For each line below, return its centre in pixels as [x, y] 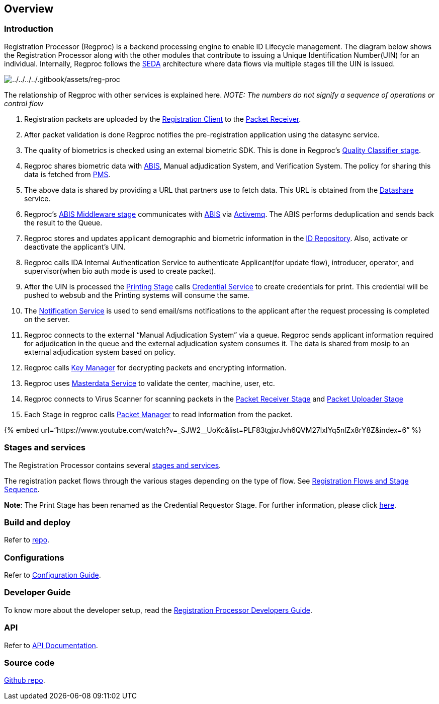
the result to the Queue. [63, 222]
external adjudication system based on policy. [100, 352]
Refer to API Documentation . [51, 645]
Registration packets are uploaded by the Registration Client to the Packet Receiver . [163, 119]
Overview [29, 9]
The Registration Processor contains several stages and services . [113, 465]
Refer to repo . [27, 540]
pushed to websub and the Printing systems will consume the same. [137, 295]
